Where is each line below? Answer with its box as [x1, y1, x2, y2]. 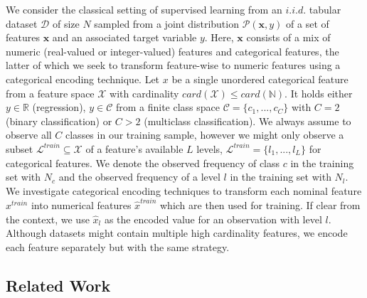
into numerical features [31, 198, 132, 213]
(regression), [32, 100, 86, 115]
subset [6, 141, 33, 156]
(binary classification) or [6, 113, 112, 128]
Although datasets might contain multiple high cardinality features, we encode [6, 225, 348, 240]
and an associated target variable [52, 30, 197, 45]
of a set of [286, 16, 329, 31]
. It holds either [284, 85, 353, 100]
